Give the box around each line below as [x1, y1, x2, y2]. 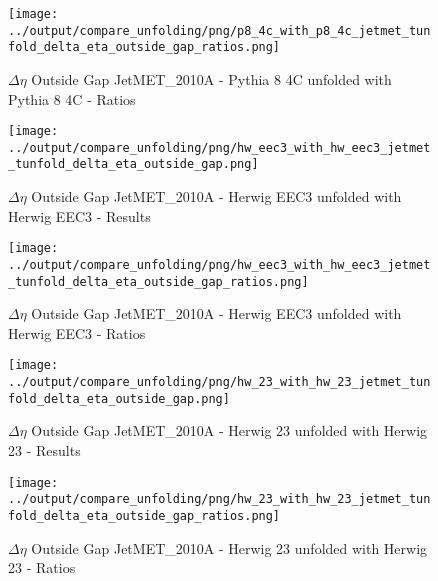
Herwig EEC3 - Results [8, 205, 151, 226]
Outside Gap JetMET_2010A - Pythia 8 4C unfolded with [31, 68, 392, 89]
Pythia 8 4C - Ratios [8, 88, 136, 109]
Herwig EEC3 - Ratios [8, 322, 146, 343]
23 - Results [8, 440, 81, 461]
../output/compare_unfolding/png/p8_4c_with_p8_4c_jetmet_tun [8, 23, 431, 38]
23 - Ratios [8, 557, 76, 578]
